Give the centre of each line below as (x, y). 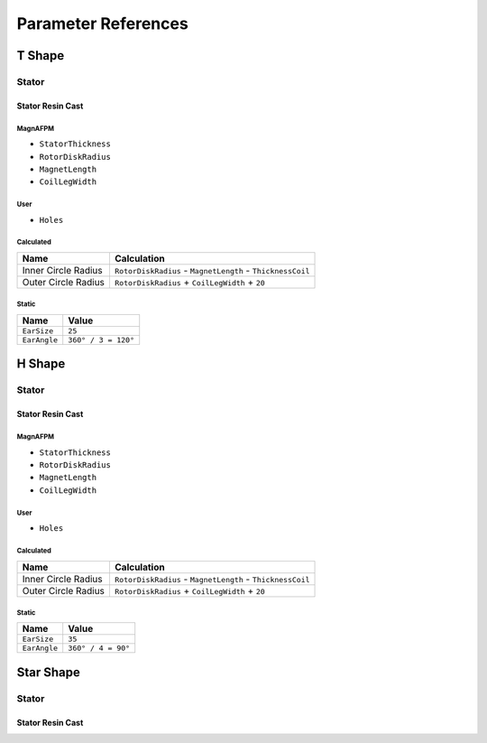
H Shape (41, 364)
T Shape (41, 56)
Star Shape (49, 672)
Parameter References (102, 23)
